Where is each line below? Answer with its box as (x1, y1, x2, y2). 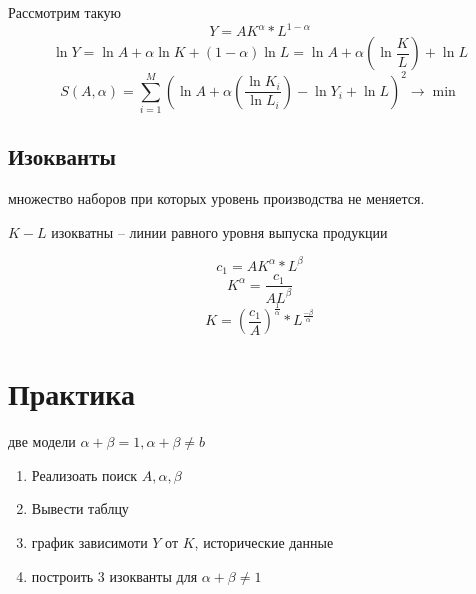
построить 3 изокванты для (31, 565, 198, 586)
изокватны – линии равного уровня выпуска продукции (51, 221, 388, 242)
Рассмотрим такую (8, 2, 121, 22)
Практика (8, 373, 136, 414)
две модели (8, 431, 76, 452)
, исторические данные (194, 531, 334, 552)
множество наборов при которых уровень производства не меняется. (8, 188, 425, 209)
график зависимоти (31, 531, 148, 552)
